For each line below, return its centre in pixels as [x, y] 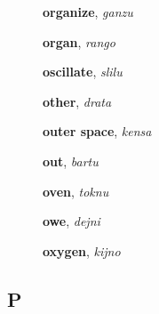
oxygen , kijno [82, 250]
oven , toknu [76, 191]
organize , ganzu [88, 12]
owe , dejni [72, 221]
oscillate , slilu [83, 72]
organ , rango [79, 41]
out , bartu [71, 161]
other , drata [77, 101]
